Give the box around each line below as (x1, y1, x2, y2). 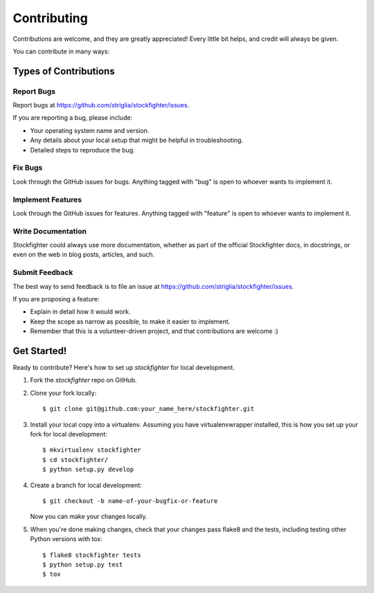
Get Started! (12, 345, 67, 357)
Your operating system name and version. (30, 126, 150, 134)
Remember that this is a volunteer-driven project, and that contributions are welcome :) (30, 327, 278, 335)
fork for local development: (30, 430, 107, 439)
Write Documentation (12, 226, 87, 236)
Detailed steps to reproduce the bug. (30, 145, 135, 154)
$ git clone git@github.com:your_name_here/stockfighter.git (42, 405, 254, 413)
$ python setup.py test (42, 560, 123, 568)
